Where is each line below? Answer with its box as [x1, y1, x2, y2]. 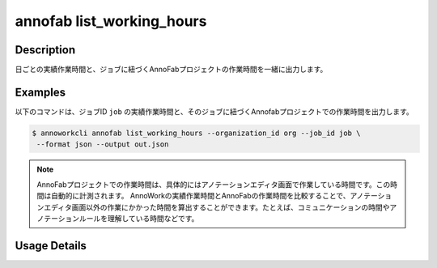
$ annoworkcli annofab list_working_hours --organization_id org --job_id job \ [32, 128, 361, 138]
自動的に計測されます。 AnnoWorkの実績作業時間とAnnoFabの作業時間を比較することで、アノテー [50, 191, 378, 201]
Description [15, 43, 76, 57]
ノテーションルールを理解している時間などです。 [36, 213, 199, 223]
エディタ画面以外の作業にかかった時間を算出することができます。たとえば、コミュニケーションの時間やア [43, 202, 397, 212]
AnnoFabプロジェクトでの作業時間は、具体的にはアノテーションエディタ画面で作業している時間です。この [36, 179, 391, 189]
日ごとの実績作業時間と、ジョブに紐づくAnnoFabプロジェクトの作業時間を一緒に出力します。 [15, 65, 328, 74]
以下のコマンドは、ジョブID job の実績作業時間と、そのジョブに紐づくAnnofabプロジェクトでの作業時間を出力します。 [15, 106, 414, 117]
